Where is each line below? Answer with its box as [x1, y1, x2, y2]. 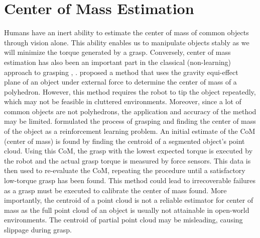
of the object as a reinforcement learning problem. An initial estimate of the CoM [4, 126, 255, 136]
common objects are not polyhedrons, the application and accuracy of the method [4, 106, 256, 116]
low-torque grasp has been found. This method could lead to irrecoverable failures [4, 175, 256, 186]
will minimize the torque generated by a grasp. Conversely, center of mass [4, 47, 231, 57]
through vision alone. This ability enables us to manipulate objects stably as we [4, 37, 249, 47]
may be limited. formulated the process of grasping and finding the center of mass [4, 116, 256, 126]
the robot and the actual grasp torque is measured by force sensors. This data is [4, 155, 251, 166]
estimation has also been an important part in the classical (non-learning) [4, 56, 231, 67]
